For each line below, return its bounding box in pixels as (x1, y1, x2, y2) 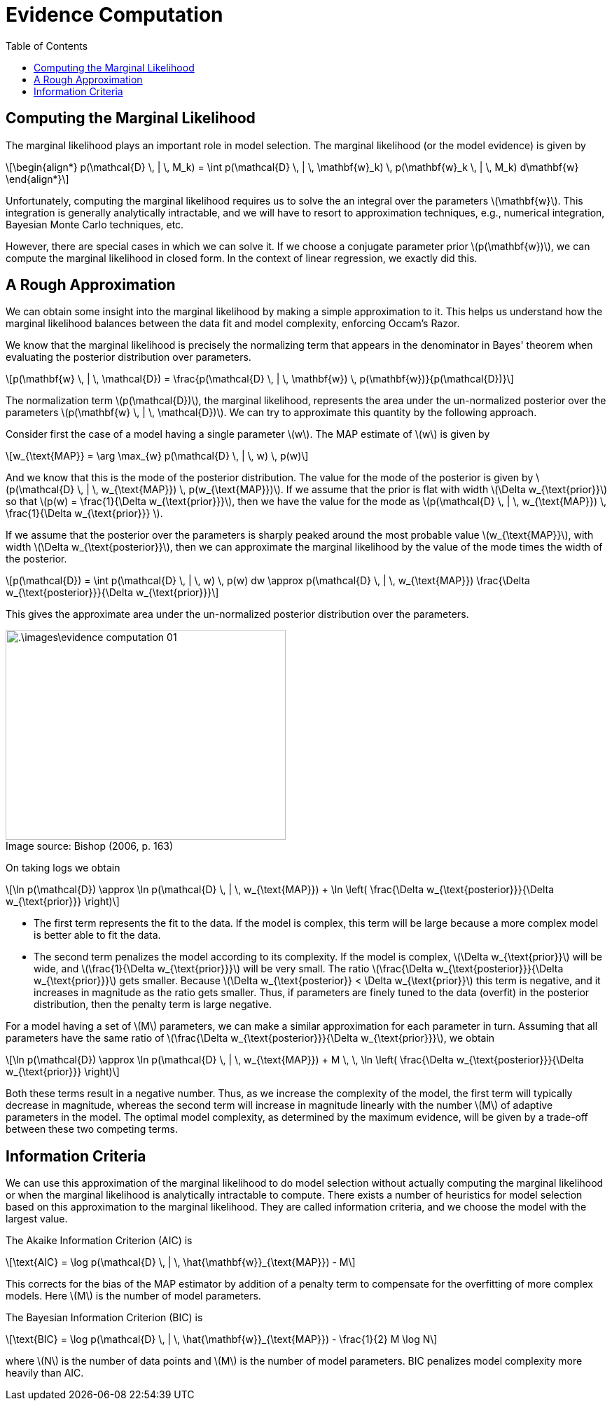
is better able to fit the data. (34, 929, 161, 942)
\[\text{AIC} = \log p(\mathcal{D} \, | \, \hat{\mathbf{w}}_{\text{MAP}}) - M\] (6, 1256, 356, 1269)
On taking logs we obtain (6, 862, 120, 874)
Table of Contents (6, 39, 88, 52)
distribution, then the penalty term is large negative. (34, 998, 272, 1011)
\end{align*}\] (6, 172, 69, 185)
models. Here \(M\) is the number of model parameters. (6, 1290, 261, 1302)
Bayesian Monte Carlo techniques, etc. (6, 218, 184, 230)
